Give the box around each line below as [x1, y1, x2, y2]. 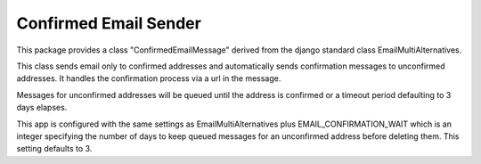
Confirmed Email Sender [16, 13, 202, 33]
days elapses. [16, 102, 68, 113]
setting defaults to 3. [16, 143, 93, 154]
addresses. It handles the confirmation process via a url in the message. [16, 73, 281, 84]
